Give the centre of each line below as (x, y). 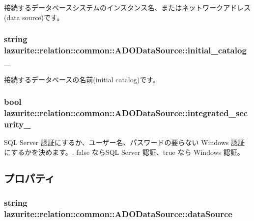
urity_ (17, 124)
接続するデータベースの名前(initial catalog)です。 (82, 80)
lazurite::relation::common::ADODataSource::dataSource (118, 213)
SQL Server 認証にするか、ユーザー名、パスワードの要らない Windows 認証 (124, 142)
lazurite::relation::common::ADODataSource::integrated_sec (126, 112)
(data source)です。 (34, 17)
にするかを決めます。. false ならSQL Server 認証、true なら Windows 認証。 (124, 152)
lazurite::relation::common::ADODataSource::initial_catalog (125, 50)
